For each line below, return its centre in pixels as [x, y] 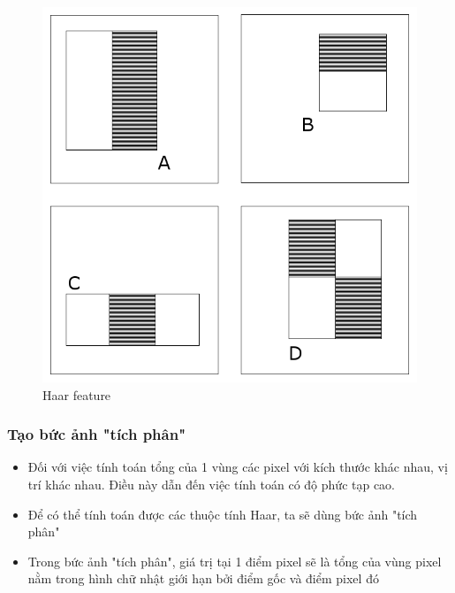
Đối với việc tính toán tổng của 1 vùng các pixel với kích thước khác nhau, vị [238, 467]
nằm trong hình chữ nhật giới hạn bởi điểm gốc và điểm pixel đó [203, 578]
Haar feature [77, 394]
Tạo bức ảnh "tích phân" [97, 434]
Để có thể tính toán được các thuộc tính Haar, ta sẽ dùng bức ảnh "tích [223, 514]
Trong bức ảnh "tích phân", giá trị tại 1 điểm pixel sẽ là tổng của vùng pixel [235, 561]
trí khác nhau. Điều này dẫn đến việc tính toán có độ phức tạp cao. [212, 484]
